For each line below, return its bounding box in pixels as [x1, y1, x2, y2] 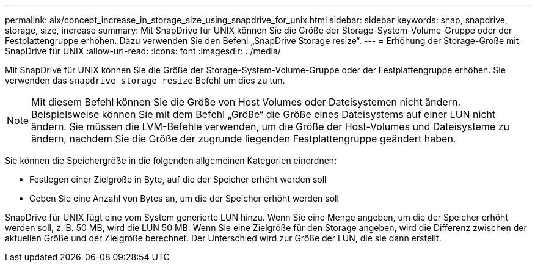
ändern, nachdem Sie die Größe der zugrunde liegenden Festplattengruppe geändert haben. [31, 133, 456, 145]
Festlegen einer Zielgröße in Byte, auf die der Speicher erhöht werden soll [29, 174, 327, 185]
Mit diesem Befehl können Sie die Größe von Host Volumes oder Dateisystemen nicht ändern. [31, 96, 461, 108]
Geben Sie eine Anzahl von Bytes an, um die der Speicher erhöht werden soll [29, 193, 339, 203]
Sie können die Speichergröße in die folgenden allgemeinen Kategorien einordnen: [5, 155, 337, 166]
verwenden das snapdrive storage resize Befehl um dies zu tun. [5, 75, 285, 86]
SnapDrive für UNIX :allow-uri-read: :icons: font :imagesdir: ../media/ [5, 46, 281, 56]
